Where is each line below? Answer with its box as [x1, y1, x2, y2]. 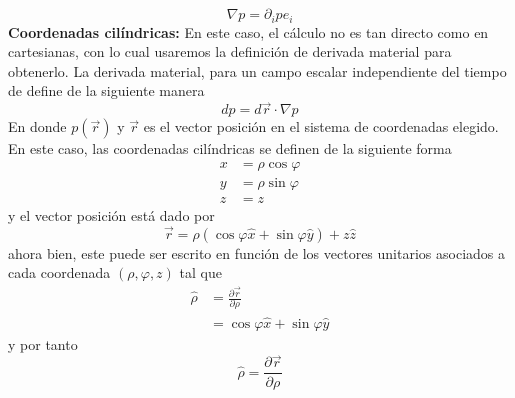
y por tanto [8, 333, 78, 354]
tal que [179, 262, 222, 283]
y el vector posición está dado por [8, 204, 215, 225]
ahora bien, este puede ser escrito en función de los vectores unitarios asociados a [8, 242, 505, 263]
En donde [8, 116, 67, 137]
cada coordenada [8, 262, 111, 283]
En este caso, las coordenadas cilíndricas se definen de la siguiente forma [8, 138, 452, 159]
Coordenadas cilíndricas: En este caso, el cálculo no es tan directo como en [8, 21, 489, 42]
